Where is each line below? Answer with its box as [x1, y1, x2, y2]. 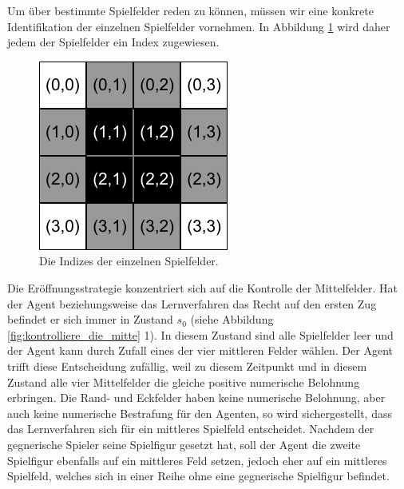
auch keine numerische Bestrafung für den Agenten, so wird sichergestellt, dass [7, 404, 392, 421]
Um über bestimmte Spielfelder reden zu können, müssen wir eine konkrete [7, 2, 374, 18]
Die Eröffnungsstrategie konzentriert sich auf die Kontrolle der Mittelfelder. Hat [7, 279, 398, 296]
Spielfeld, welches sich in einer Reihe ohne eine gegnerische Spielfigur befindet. [7, 467, 390, 484]
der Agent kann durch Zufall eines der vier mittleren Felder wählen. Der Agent [7, 342, 393, 359]
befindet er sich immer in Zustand [7, 311, 173, 328]
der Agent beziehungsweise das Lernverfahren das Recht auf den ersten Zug [7, 295, 377, 312]
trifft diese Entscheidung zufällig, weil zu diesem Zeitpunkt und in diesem [7, 357, 367, 374]
